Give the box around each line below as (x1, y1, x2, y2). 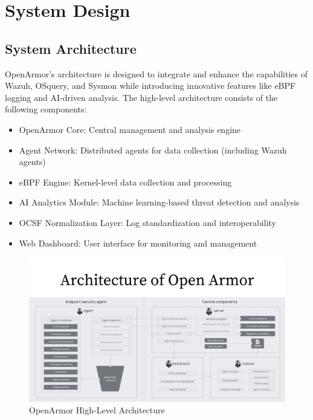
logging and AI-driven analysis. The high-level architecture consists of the (5, 91, 278, 103)
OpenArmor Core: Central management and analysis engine (19, 123, 241, 135)
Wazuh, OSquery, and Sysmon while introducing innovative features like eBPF (5, 79, 296, 92)
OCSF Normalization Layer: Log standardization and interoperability (19, 216, 276, 228)
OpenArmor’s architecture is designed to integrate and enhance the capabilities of (5, 67, 308, 80)
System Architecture (5, 39, 137, 57)
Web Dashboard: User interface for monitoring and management (19, 236, 257, 249)
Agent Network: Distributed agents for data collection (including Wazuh (19, 143, 287, 156)
